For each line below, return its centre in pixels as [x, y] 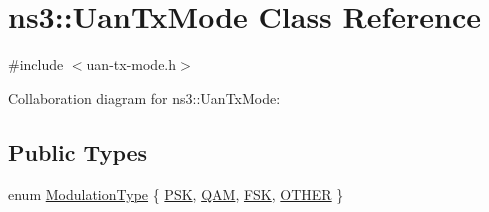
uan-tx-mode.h [131, 64]
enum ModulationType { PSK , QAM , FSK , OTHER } [176, 193]
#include [36, 64]
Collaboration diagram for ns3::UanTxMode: [144, 97]
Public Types [78, 151]
